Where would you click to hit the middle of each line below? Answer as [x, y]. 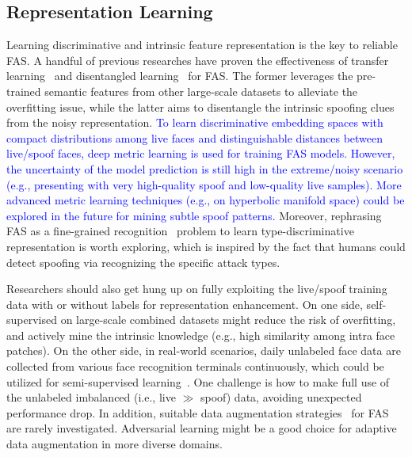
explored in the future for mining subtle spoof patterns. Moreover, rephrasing [194, 215]
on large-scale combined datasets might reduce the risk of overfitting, [228, 320]
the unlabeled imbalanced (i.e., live [91, 397]
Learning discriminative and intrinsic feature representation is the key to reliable [202, 45]
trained [24, 91]
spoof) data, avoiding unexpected [281, 397]
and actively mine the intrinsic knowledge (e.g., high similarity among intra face [201, 335]
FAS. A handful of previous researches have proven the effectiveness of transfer [198, 60]
